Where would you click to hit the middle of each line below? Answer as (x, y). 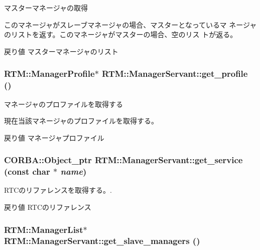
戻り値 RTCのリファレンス (48, 207)
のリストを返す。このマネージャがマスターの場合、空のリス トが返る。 (121, 34)
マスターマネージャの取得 (46, 8)
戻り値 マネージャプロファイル (54, 137)
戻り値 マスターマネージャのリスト (61, 51)
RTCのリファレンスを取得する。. (58, 190)
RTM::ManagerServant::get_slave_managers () (102, 241)
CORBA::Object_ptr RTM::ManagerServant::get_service (123, 160)
